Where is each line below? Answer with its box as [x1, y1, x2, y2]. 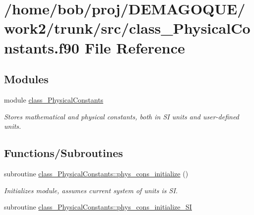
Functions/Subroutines [4, 145, 123, 161]
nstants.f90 [4, 37, 79, 57]
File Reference [84, 37, 185, 57]
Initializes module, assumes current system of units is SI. [4, 185, 178, 195]
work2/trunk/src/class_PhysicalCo [4, 18, 251, 38]
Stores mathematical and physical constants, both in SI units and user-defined [4, 111, 239, 121]
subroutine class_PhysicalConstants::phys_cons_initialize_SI [4, 202, 192, 212]
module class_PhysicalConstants [4, 94, 104, 105]
